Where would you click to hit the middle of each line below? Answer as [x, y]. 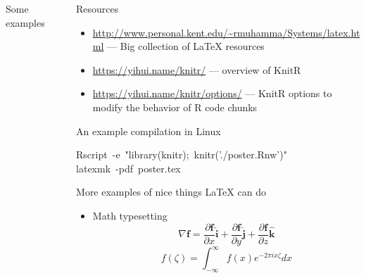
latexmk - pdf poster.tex [128, 168]
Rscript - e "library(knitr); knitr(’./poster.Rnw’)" [182, 154]
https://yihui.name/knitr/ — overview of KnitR [197, 69]
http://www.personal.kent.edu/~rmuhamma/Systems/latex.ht [226, 32]
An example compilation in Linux [149, 131]
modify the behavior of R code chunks [175, 107]
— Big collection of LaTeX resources [186, 46]
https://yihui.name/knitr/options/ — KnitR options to [212, 93]
